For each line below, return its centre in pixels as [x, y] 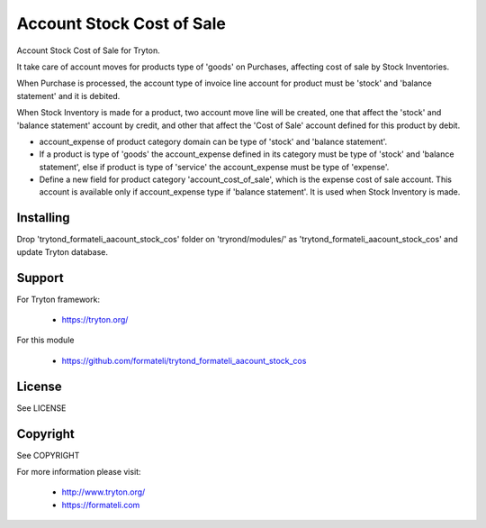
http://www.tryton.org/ [103, 492]
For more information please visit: [79, 472]
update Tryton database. [62, 251]
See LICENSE [41, 408]
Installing [44, 218]
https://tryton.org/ [95, 320]
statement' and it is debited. [68, 96]
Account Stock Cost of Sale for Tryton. [89, 50]
